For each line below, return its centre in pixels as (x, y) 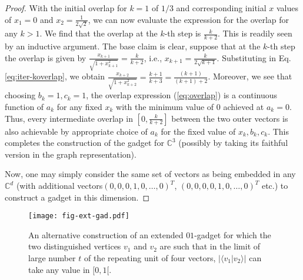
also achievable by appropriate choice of (76, 131)
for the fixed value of (198, 131)
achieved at (244, 107)
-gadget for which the (233, 234)
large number (52, 258)
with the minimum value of (165, 107)
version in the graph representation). (71, 154)
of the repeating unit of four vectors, (150, 258)
